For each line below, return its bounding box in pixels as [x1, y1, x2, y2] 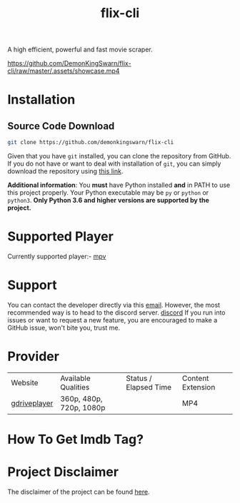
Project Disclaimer [7, 464, 119, 480]
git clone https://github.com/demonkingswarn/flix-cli [7, 139, 174, 146]
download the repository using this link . [7, 167, 124, 176]
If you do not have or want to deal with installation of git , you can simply [7, 159, 221, 168]
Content [181, 373, 209, 383]
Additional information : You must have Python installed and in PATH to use [7, 181, 231, 190]
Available [60, 373, 91, 383]
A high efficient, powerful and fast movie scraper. [7, 45, 153, 54]
